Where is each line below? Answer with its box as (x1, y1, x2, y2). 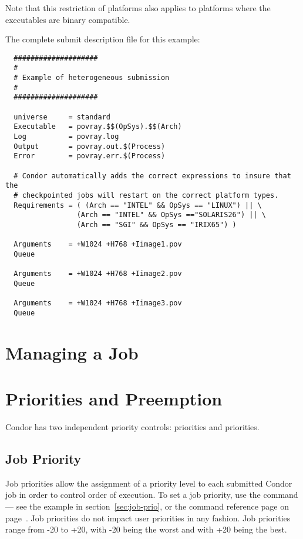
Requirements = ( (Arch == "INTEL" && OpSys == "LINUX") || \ (14, 201, 262, 209)
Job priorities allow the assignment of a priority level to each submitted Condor (5, 477, 292, 489)
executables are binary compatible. (5, 13, 130, 25)
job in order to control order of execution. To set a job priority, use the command (5, 488, 298, 501)
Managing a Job (5, 340, 139, 364)
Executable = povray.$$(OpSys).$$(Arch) (14, 122, 182, 131)
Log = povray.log (14, 132, 119, 141)
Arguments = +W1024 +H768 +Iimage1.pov (14, 240, 182, 249)
